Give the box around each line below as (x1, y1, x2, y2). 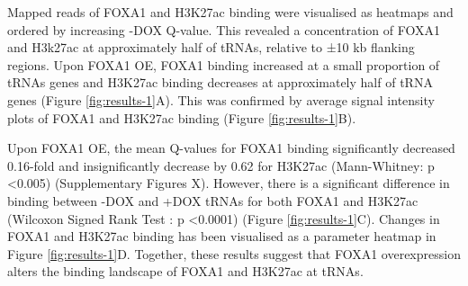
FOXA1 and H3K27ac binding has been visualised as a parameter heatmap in (7, 227, 436, 246)
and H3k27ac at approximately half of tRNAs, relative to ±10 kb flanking (7, 38, 415, 57)
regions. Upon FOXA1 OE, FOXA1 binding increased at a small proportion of (7, 55, 440, 74)
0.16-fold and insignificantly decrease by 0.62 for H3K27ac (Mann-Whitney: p (7, 156, 435, 174)
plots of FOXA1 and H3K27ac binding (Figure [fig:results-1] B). (7, 108, 356, 127)
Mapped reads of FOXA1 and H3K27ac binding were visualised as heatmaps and (7, 3, 454, 21)
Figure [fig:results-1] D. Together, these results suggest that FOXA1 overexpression (7, 244, 461, 263)
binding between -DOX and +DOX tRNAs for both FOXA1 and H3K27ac (7, 191, 418, 210)
